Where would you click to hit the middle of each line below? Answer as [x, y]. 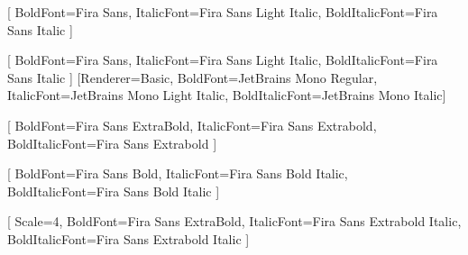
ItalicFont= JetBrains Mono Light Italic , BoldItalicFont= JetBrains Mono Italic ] [227, 95]
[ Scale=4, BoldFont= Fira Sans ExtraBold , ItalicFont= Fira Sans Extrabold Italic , [234, 221]
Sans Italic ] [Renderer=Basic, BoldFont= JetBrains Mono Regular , [193, 77]
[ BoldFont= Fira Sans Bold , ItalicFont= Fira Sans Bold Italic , [178, 173]
